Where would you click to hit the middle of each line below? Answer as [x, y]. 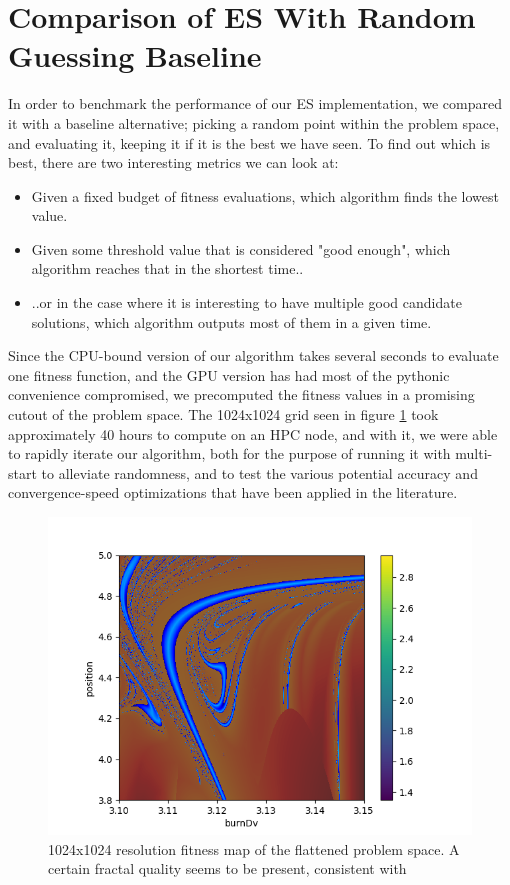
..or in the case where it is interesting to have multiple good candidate [246, 302]
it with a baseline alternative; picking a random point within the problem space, [254, 122]
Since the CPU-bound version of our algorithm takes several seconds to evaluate [253, 355]
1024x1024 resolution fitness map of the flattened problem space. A [254, 848]
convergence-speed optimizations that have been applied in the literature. [233, 492]
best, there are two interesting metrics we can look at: [173, 162]
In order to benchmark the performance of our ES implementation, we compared [255, 103]
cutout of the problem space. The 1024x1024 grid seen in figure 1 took [223, 414]
